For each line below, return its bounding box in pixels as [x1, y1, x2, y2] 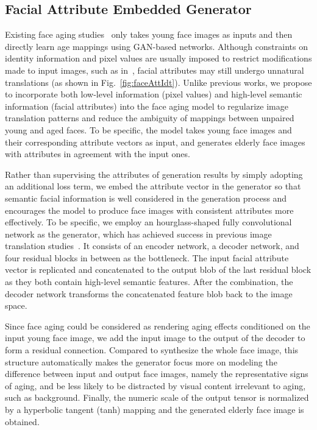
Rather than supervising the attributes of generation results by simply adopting [5, 167, 303, 180]
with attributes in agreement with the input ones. [5, 147, 190, 160]
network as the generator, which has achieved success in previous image [5, 227, 272, 240]
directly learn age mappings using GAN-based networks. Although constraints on [5, 40, 308, 52]
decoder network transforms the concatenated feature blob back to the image [5, 287, 293, 300]
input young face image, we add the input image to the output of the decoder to [5, 331, 305, 344]
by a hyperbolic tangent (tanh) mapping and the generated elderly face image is [5, 403, 304, 416]
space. [5, 299, 27, 312]
